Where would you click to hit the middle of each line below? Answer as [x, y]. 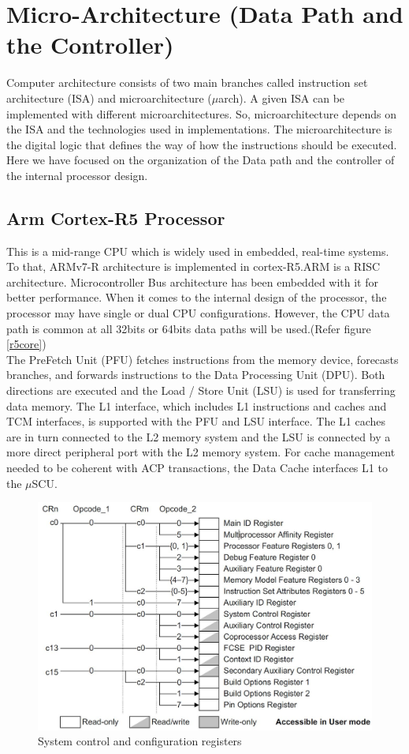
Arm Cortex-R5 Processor [116, 218]
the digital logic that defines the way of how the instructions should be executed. [202, 144]
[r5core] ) [26, 344]
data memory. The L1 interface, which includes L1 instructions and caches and [197, 405]
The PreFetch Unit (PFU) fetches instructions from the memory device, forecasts [203, 359]
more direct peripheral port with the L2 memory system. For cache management [201, 452]
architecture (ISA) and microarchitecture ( [109, 98]
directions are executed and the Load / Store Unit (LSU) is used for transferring [201, 390]
